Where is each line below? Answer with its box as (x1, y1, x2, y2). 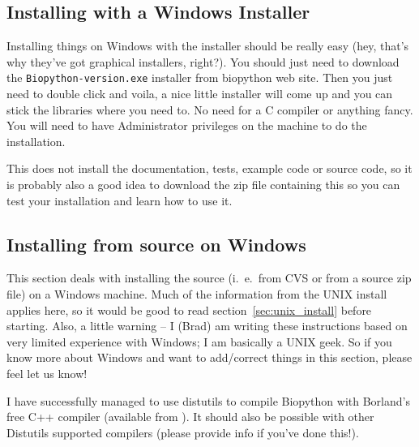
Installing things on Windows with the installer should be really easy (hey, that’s (6, 37, 409, 54)
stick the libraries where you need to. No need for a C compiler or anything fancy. (6, 101, 413, 118)
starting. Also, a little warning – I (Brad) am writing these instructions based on (6, 317, 408, 334)
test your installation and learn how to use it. (6, 191, 233, 208)
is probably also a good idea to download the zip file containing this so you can (6, 176, 400, 193)
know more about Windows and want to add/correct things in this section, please (6, 349, 413, 366)
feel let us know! (6, 364, 88, 381)
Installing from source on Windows (6, 231, 306, 256)
